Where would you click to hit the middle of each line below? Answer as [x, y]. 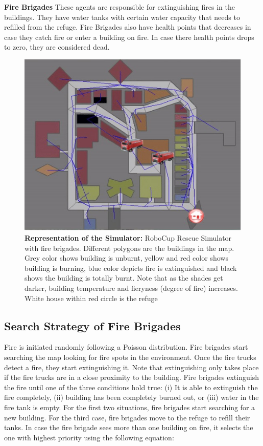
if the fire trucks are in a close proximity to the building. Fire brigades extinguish [131, 377]
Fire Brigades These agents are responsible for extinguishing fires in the [119, 7]
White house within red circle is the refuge [91, 298]
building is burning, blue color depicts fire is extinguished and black [131, 268]
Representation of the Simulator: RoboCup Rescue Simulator [128, 238]
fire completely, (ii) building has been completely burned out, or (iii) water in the [131, 397]
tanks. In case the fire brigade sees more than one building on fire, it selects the [129, 427]
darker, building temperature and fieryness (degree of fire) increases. [131, 288]
